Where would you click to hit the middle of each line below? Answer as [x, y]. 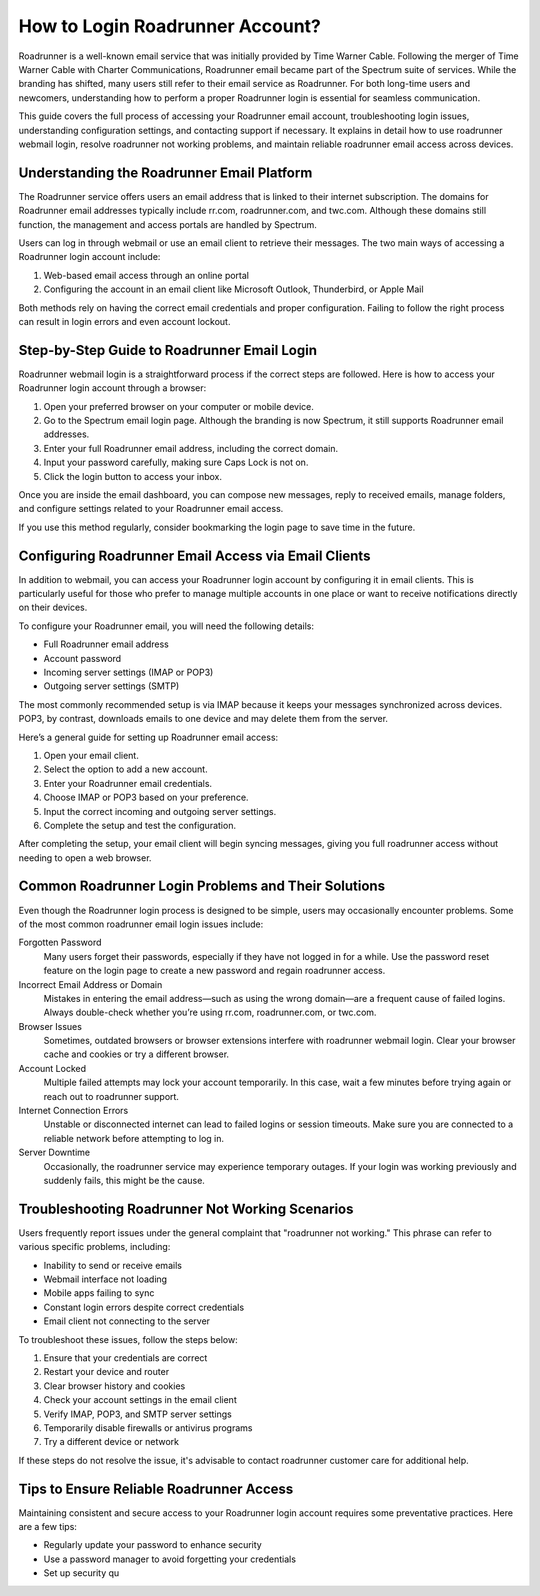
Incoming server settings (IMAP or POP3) [128, 672]
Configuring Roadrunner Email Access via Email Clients [194, 555]
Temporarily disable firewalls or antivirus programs [148, 1427]
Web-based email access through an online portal [146, 275]
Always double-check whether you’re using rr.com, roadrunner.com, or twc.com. [210, 1012]
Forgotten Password [60, 942]
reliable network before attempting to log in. [134, 1138]
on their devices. [53, 607]
